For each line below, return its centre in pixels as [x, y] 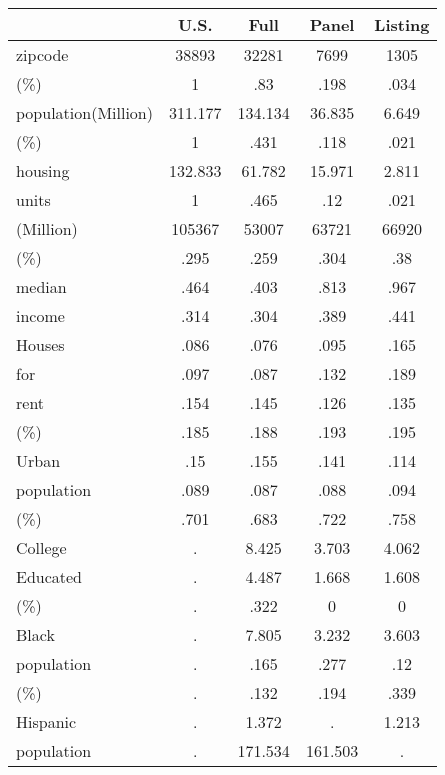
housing [43, 170]
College [41, 547]
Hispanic [46, 721]
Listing [402, 24]
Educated [49, 576]
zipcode [42, 54]
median [41, 286]
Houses [40, 344]
